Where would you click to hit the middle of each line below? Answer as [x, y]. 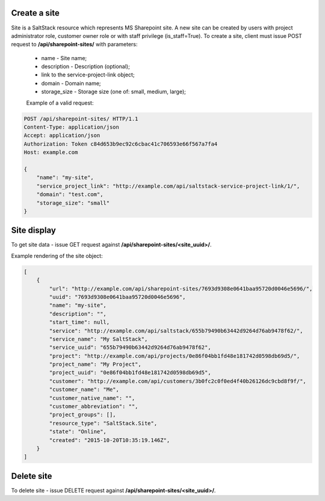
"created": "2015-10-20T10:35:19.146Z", [110, 440]
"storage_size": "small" [73, 203]
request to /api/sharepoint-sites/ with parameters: [74, 45]
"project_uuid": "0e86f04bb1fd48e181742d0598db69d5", [130, 373]
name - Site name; [64, 58]
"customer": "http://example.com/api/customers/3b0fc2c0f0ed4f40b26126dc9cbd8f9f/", [178, 381]
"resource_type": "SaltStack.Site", [103, 423]
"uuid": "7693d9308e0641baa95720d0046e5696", [117, 297]
